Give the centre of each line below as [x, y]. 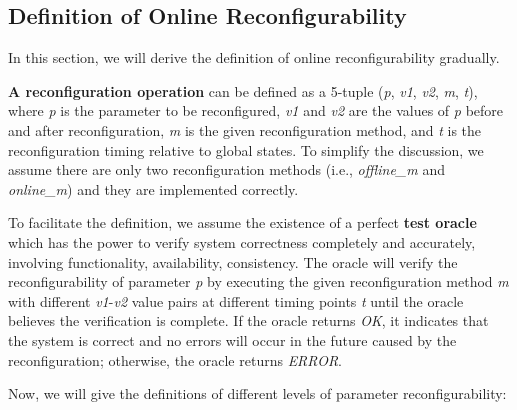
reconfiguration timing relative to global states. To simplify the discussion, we [246, 149]
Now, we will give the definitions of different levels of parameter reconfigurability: [257, 393]
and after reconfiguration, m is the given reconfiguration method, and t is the [245, 129]
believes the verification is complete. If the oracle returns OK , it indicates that [248, 320]
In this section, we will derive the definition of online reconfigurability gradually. [254, 57]
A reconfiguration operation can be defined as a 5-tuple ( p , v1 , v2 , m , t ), [243, 90]
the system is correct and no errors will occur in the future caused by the [232, 339]
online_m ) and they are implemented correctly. [153, 188]
